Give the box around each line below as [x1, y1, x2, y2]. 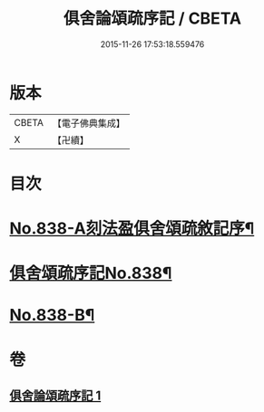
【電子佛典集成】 [52, 117, 125, 129]
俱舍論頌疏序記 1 [9, 388, 102, 404]
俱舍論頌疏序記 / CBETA [63, 8, 242, 29]
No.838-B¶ [9, 305, 95, 326]
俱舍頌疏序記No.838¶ [9, 263, 172, 283]
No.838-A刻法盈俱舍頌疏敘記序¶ [9, 218, 255, 239]
